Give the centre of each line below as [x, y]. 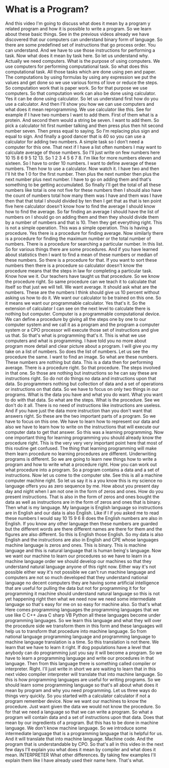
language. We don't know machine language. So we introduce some [76, 728]
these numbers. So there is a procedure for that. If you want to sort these [81, 260]
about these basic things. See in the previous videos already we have [77, 34]
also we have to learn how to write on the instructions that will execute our [82, 427]
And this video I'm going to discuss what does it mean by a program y [78, 23]
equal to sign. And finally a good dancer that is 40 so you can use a [75, 136]
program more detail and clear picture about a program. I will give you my [81, 346]
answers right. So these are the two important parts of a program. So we [80, 416]
